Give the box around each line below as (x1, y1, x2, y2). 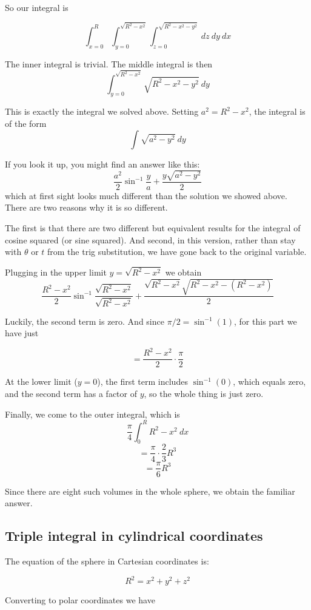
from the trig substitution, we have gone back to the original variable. (47, 245, 307, 258)
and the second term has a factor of (5, 387, 137, 399)
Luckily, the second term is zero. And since (5, 314, 164, 327)
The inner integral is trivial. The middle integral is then (5, 57, 213, 70)
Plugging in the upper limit (5, 266, 107, 279)
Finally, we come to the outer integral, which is (5, 407, 180, 420)
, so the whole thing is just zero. (144, 387, 264, 399)
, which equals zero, (233, 375, 306, 388)
